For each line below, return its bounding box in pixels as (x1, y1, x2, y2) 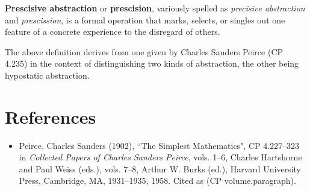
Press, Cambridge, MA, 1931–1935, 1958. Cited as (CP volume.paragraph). (19, 174, 296, 187)
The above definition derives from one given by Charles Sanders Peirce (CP (5, 45, 284, 58)
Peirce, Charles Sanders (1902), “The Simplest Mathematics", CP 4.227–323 (19, 139, 300, 151)
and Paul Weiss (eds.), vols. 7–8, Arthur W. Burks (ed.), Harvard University (19, 162, 301, 175)
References (5, 104, 96, 129)
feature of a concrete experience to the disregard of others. (5, 25, 220, 38)
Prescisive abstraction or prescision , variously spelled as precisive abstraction (5, 2, 305, 14)
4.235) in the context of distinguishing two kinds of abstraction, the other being (5, 57, 299, 70)
